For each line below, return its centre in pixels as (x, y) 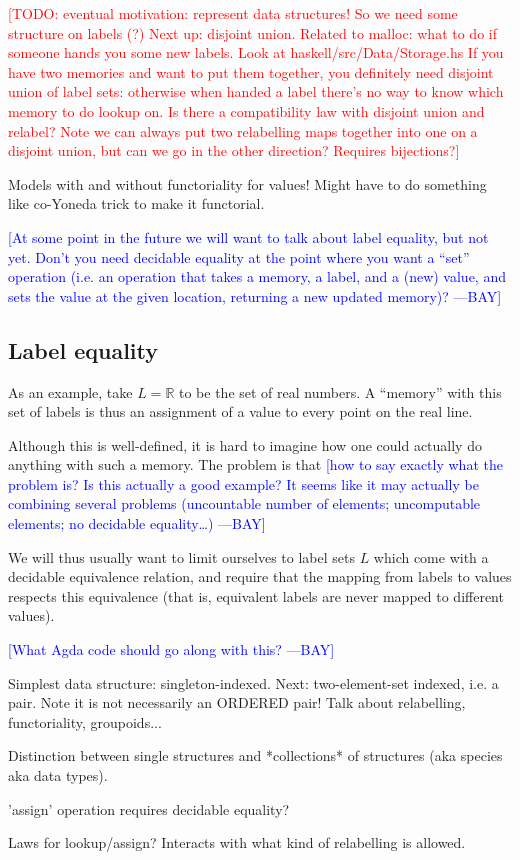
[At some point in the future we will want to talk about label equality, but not (248, 236)
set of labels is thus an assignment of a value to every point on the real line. (240, 411)
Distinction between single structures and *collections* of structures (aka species (255, 755)
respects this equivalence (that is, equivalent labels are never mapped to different (256, 595)
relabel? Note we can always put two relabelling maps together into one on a (243, 130)
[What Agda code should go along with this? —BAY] (171, 649)
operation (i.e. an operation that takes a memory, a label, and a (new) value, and (257, 276)
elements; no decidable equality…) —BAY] (137, 523)
